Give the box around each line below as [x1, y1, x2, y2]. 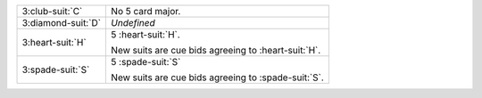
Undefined [111, 17, 155, 29]
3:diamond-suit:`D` [21, 17, 102, 29]
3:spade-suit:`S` [21, 63, 90, 76]
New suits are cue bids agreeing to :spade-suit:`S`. [111, 71, 325, 84]
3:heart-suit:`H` [21, 37, 87, 48]
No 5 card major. [111, 5, 181, 17]
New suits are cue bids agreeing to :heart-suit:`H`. [111, 45, 321, 56]
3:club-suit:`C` [21, 5, 83, 17]
